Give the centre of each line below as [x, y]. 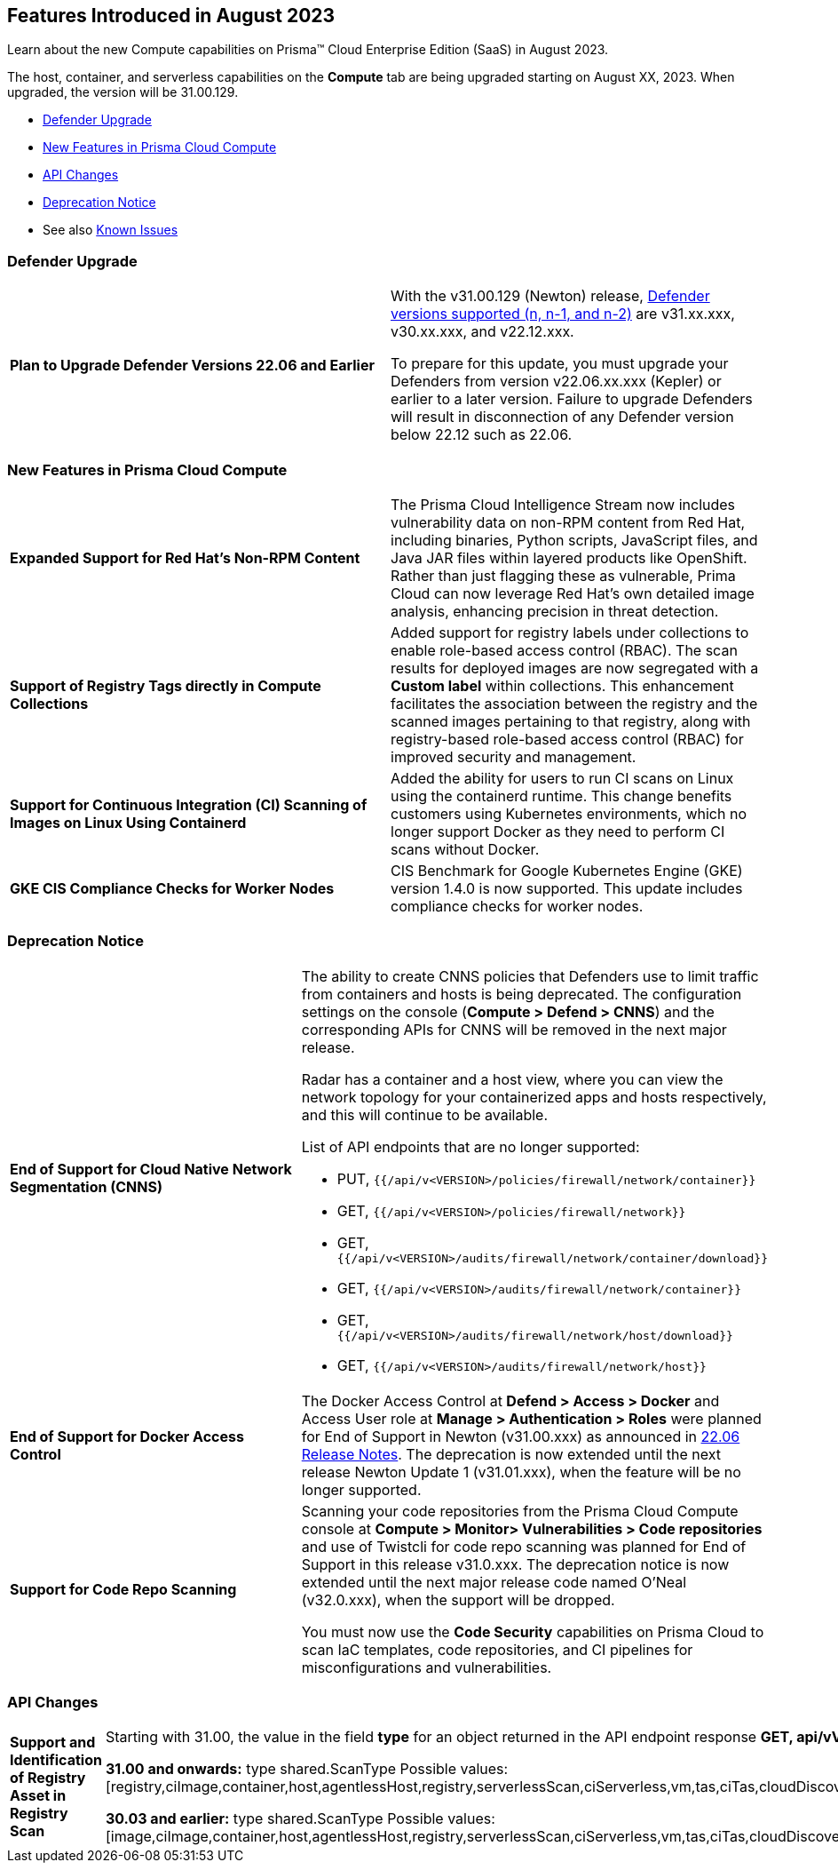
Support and [53, 1743]
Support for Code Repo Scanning [123, 1589]
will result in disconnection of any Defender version [562, 417]
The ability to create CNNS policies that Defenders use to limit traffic [530, 976]
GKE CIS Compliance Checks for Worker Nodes [172, 888]
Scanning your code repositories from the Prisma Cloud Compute [520, 1511]
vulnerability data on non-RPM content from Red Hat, [568, 522]
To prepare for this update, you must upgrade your [560, 364]
